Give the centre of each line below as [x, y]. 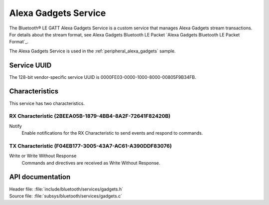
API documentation [40, 177]
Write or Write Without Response [43, 156]
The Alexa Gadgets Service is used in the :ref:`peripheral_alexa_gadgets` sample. [92, 51]
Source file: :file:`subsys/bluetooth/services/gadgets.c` [66, 196]
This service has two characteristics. [47, 103]
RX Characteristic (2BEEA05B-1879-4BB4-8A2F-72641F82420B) [90, 116]
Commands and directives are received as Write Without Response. [91, 163]
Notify [15, 126]
